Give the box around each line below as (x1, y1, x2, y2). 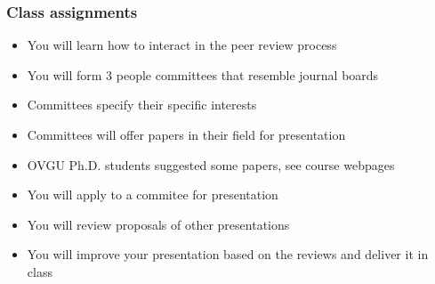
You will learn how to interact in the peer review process (27, 36, 337, 54)
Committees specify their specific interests (27, 95, 257, 114)
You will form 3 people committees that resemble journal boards (27, 65, 379, 84)
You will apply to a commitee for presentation (27, 185, 278, 204)
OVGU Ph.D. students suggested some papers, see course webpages (27, 155, 395, 174)
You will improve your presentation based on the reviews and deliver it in (27, 245, 429, 264)
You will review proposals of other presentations (27, 215, 290, 233)
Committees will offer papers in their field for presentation (27, 126, 346, 143)
